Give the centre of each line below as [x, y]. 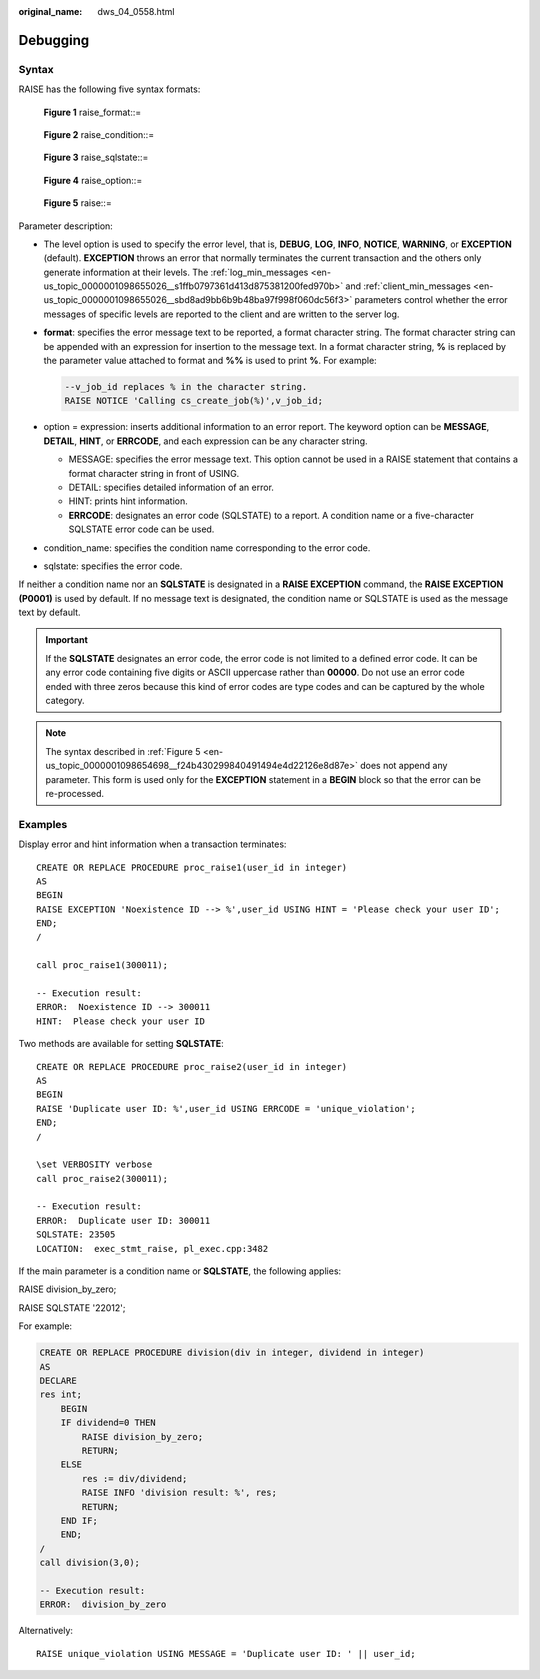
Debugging [54, 40]
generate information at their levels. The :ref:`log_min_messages [176, 272]
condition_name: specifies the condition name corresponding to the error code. [207, 547]
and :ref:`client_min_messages [408, 286]
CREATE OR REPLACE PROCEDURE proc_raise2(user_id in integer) [192, 1066]
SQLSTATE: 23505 [76, 1234]
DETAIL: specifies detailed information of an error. [171, 487]
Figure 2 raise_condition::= [99, 134]
